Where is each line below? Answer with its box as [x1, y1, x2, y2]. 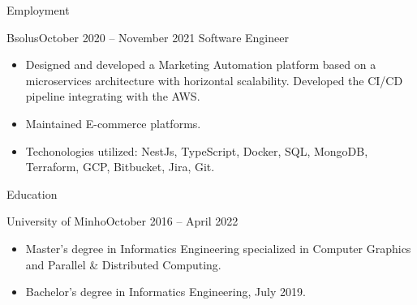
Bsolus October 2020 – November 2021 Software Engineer [6, 28, 289, 45]
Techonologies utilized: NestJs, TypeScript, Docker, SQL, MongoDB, [25, 142, 368, 159]
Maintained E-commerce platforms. [25, 114, 201, 131]
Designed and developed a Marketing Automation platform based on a [25, 56, 376, 73]
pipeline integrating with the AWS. [25, 88, 200, 105]
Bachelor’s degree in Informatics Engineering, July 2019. [25, 283, 306, 300]
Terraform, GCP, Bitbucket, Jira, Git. [25, 158, 215, 175]
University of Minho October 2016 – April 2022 [6, 213, 239, 230]
